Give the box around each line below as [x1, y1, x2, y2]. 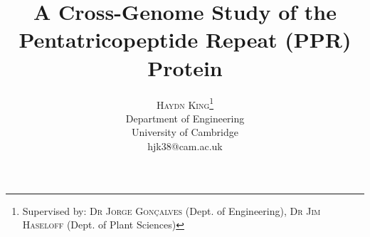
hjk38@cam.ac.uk [147, 138, 223, 153]
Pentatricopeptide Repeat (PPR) [18, 25, 351, 54]
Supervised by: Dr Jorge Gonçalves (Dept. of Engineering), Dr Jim [22, 203, 321, 218]
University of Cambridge [132, 125, 238, 139]
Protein [147, 53, 223, 82]
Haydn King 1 [156, 95, 214, 112]
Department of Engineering [125, 110, 245, 125]
